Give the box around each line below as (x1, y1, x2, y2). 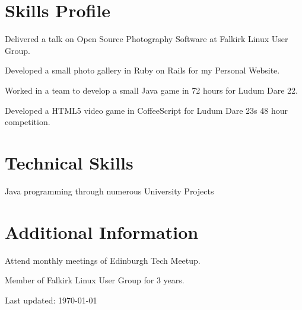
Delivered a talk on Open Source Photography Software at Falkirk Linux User (5, 33, 288, 45)
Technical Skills (5, 150, 133, 174)
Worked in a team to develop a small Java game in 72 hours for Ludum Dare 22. (5, 84, 298, 96)
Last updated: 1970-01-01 (5, 293, 97, 306)
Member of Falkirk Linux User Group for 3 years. (5, 274, 185, 286)
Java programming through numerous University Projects (5, 184, 214, 197)
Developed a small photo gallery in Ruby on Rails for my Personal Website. (5, 64, 280, 76)
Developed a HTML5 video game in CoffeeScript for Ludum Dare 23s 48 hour (5, 104, 288, 116)
